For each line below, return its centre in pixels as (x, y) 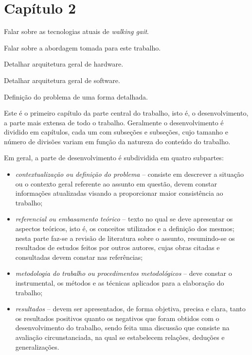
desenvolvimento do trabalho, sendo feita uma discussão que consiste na (122, 328)
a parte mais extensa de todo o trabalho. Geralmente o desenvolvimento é (114, 122)
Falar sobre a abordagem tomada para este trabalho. (82, 47)
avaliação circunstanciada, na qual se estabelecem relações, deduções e (120, 337)
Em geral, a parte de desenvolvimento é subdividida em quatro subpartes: (114, 158)
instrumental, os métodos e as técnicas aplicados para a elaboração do (120, 283)
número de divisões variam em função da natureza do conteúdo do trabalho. (117, 141)
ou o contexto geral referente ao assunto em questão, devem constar (116, 183)
